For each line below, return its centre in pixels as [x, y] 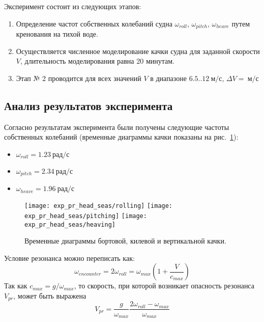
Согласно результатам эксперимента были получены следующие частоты [117, 127]
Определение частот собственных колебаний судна [94, 23]
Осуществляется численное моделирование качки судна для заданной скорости [138, 51]
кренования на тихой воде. [57, 34]
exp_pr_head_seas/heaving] [70, 224]
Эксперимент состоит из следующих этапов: [73, 6]
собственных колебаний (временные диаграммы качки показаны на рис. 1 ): [121, 137]
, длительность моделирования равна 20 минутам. [97, 61]
